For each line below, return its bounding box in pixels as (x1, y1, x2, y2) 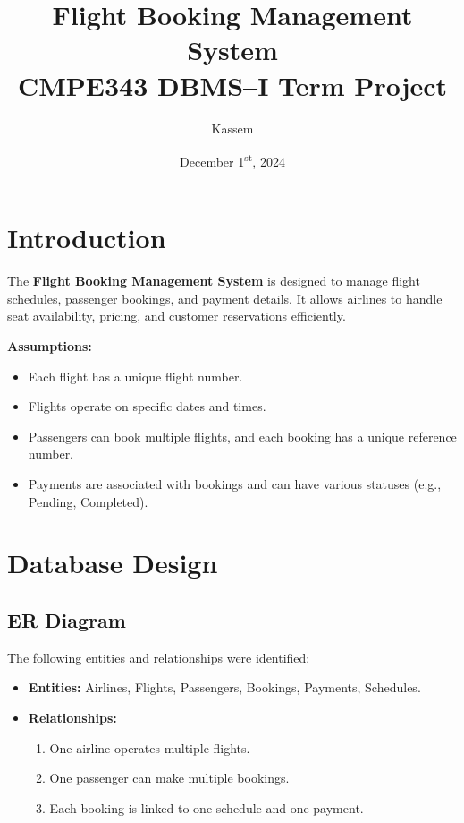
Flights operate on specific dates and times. (28, 397, 266, 416)
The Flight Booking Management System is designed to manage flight (7, 271, 420, 290)
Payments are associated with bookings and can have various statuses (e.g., (28, 475, 442, 493)
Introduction (7, 219, 166, 256)
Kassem (211, 118, 254, 137)
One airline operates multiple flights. (49, 738, 250, 757)
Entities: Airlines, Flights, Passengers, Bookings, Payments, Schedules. (28, 678, 421, 697)
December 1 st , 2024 (180, 150, 285, 170)
